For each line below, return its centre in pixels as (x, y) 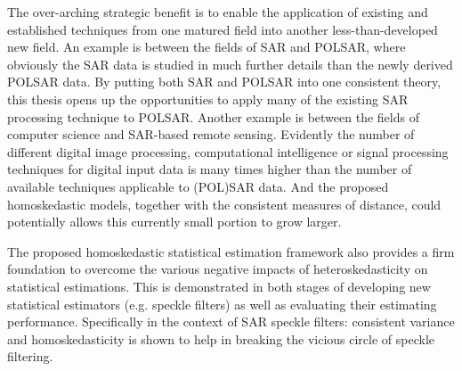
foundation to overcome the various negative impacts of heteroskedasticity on (218, 269)
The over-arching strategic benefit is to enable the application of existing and (218, 12)
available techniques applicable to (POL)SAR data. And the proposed (198, 186)
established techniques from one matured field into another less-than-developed (223, 29)
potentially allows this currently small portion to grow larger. (174, 222)
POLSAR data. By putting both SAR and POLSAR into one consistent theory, (224, 82)
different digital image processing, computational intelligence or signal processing (228, 151)
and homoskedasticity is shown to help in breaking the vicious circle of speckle (221, 338)
